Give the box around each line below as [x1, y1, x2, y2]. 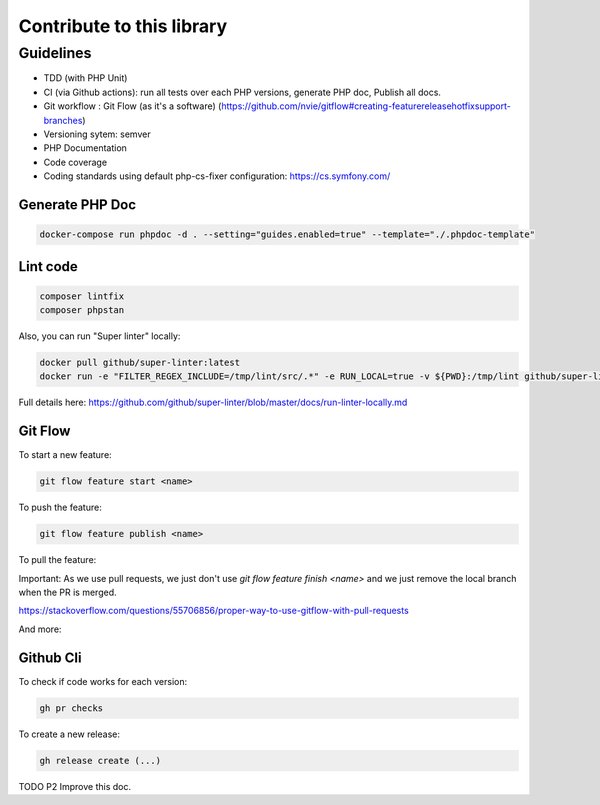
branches [43, 114, 83, 126]
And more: [18, 623, 62, 635]
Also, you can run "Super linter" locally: [18, 330, 181, 342]
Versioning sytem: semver [43, 128, 151, 140]
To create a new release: [18, 728, 120, 740]
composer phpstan [39, 305, 125, 316]
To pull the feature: [18, 554, 97, 566]
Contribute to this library [18, 15, 228, 37]
